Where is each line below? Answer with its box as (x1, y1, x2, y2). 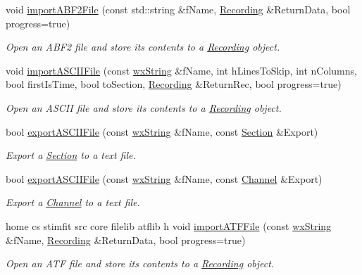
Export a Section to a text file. (6, 148, 136, 162)
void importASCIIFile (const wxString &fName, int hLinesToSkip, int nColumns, (6, 63, 357, 77)
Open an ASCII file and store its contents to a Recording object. (6, 100, 282, 115)
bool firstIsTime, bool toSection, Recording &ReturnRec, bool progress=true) (6, 77, 342, 91)
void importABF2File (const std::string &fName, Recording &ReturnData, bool (6, 2, 351, 16)
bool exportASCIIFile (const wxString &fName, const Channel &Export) (6, 171, 323, 186)
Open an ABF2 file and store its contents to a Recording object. (6, 39, 280, 54)
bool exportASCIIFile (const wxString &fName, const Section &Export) (6, 124, 318, 139)
